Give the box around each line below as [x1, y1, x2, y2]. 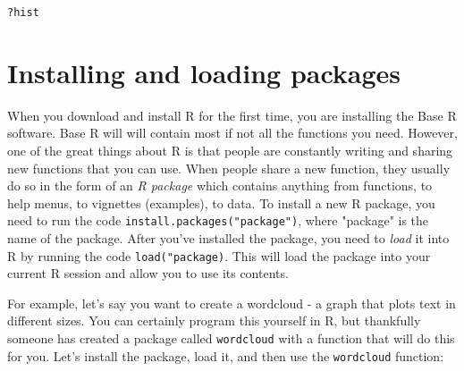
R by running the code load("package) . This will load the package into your [7, 246, 431, 265]
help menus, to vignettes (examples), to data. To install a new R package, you [7, 193, 435, 212]
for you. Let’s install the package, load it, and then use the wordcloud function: [7, 346, 444, 365]
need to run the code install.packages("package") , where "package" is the [7, 211, 429, 230]
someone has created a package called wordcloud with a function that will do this [7, 329, 455, 348]
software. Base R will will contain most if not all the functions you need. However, [7, 123, 458, 142]
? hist [7, 6, 39, 19]
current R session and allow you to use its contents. [7, 264, 289, 282]
